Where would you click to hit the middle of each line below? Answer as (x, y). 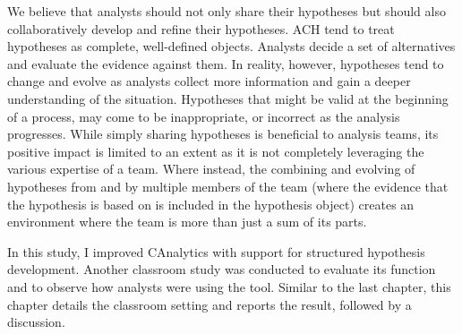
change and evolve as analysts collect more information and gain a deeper (209, 81)
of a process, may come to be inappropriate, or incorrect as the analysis (204, 116)
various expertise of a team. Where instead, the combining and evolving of (211, 169)
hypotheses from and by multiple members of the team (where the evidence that (228, 186)
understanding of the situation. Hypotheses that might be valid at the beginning (228, 98)
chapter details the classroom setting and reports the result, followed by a (210, 304)
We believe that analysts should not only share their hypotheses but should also (227, 11)
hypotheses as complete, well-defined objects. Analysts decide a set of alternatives (231, 46)
